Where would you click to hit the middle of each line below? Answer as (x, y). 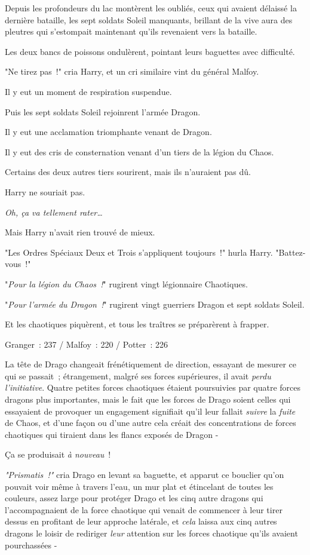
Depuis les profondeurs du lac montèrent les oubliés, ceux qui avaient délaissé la (151, 8)
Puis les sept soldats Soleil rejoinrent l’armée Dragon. (103, 111)
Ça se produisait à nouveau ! (58, 454)
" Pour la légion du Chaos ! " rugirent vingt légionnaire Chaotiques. (126, 283)
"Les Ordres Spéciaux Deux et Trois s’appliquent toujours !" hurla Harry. (139, 252)
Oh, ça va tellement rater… (54, 212)
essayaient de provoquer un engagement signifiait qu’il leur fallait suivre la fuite (150, 411)
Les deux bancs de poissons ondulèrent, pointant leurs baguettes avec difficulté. (150, 51)
